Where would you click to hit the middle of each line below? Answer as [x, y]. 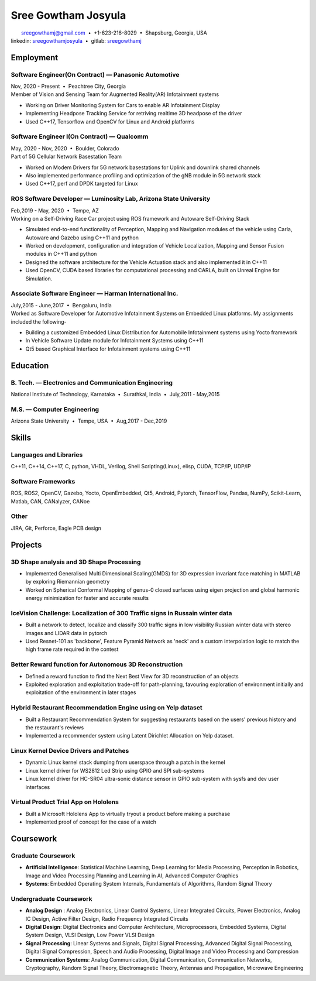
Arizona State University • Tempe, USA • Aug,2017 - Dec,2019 [89, 421]
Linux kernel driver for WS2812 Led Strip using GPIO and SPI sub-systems [115, 770]
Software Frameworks [43, 481]
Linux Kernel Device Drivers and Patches [70, 751]
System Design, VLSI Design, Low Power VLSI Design [90, 935]
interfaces [38, 787]
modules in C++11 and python [61, 254]
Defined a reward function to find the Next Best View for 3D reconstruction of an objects [132, 676]
